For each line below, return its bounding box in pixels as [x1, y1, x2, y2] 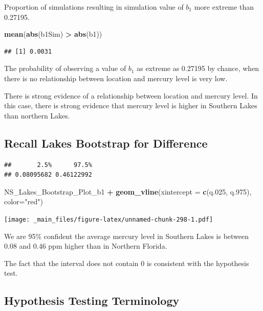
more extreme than [194, 2, 254, 12]
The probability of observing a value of [4, 63, 126, 74]
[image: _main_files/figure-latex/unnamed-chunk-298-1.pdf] [4, 216, 213, 223]
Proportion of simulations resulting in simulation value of [4, 2, 184, 12]
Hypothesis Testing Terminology [4, 293, 180, 308]
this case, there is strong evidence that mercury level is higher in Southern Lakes [4, 100, 257, 111]
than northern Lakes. [4, 110, 70, 121]
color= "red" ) [4, 196, 43, 207]
